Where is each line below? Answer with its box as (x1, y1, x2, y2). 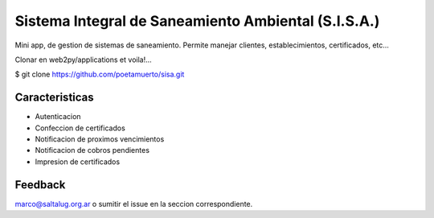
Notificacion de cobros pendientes (35, 146, 150, 155)
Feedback (14, 178, 66, 191)
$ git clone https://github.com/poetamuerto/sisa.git (14, 69, 185, 80)
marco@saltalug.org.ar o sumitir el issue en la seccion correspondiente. (14, 199, 253, 208)
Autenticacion (35, 112, 81, 121)
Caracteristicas (14, 91, 94, 105)
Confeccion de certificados (35, 123, 126, 133)
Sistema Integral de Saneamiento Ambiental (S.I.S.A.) (14, 12, 380, 30)
